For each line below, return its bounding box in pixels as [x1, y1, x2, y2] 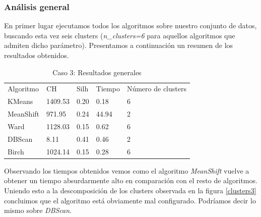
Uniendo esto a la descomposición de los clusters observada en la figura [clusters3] [4, 185, 256, 195]
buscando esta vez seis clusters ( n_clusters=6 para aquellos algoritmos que [4, 30, 235, 40]
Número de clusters [126, 83, 186, 94]
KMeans [8, 96, 33, 106]
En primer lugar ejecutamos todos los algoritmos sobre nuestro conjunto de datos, [4, 20, 257, 31]
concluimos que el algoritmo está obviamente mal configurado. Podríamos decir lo [4, 195, 256, 205]
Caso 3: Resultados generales [52, 67, 142, 77]
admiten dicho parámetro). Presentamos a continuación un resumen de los [4, 40, 233, 50]
